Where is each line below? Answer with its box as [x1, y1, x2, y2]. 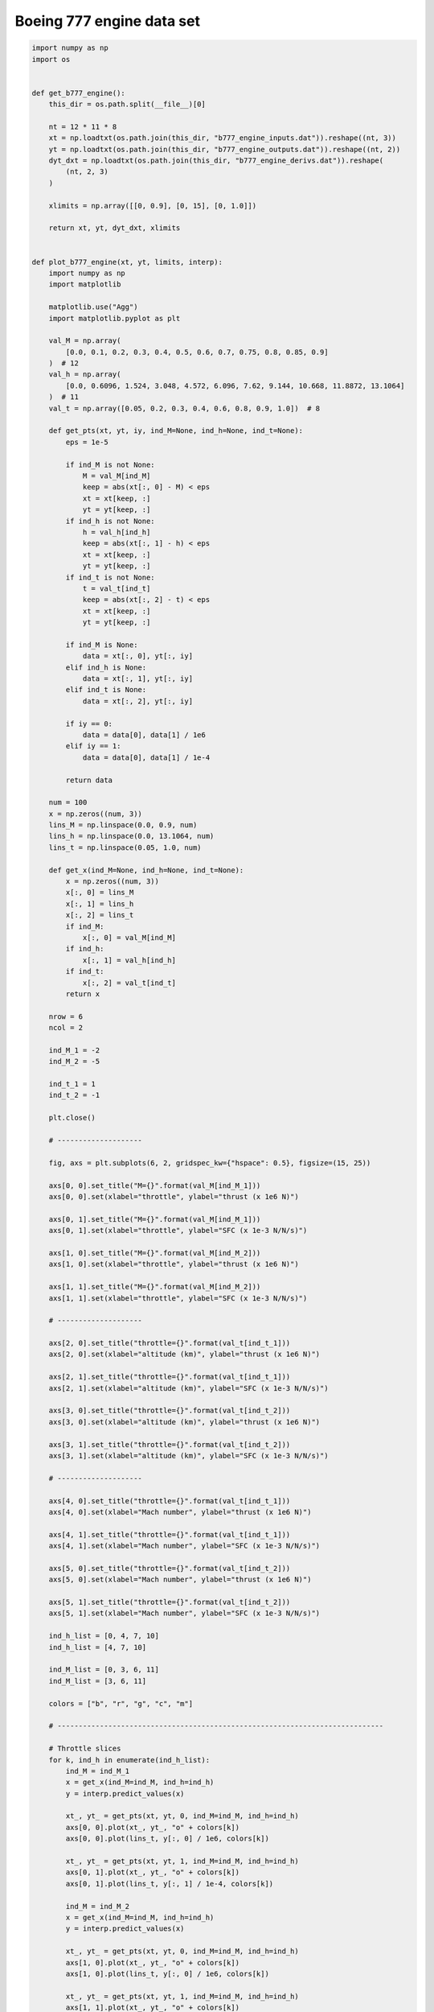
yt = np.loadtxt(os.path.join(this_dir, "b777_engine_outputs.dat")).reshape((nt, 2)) [48, 145, 401, 154]
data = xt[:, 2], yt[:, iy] [82, 696, 193, 706]
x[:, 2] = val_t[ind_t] [82, 978, 177, 987]
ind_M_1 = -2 [48, 1045, 100, 1054]
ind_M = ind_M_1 [65, 1767, 130, 1775]
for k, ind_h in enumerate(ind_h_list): [48, 1755, 211, 1764]
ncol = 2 [48, 1023, 84, 1033]
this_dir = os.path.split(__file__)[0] [48, 100, 207, 109]
